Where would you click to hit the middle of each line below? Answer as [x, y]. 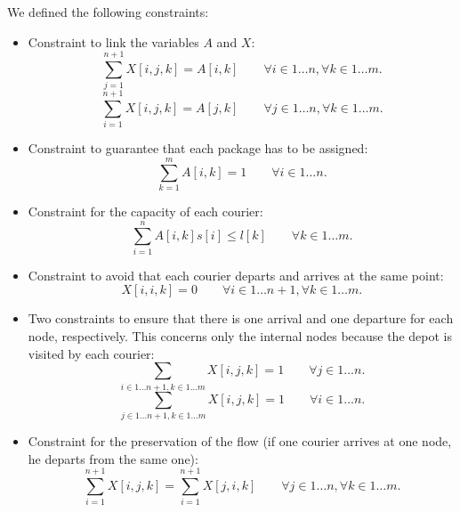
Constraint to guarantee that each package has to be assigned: [198, 148]
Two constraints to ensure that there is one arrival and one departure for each [241, 318]
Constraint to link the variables [113, 41]
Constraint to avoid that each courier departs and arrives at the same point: [236, 275]
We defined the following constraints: [108, 12]
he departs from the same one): [113, 458]
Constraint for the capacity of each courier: [145, 211]
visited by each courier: [91, 353]
